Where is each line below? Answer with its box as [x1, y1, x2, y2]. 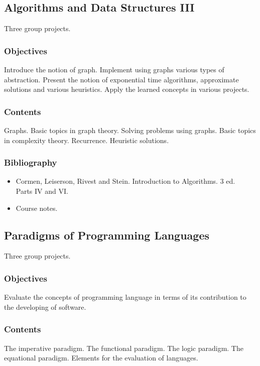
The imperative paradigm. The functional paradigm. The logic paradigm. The [4, 342, 243, 353]
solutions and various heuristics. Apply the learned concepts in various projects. [4, 84, 249, 94]
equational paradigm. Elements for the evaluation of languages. [4, 352, 198, 363]
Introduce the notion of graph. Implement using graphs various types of [4, 64, 224, 75]
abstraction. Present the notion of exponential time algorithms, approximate [4, 74, 239, 84]
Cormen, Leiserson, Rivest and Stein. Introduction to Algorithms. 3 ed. [16, 176, 235, 186]
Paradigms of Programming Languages [4, 227, 210, 242]
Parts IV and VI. [16, 186, 68, 196]
